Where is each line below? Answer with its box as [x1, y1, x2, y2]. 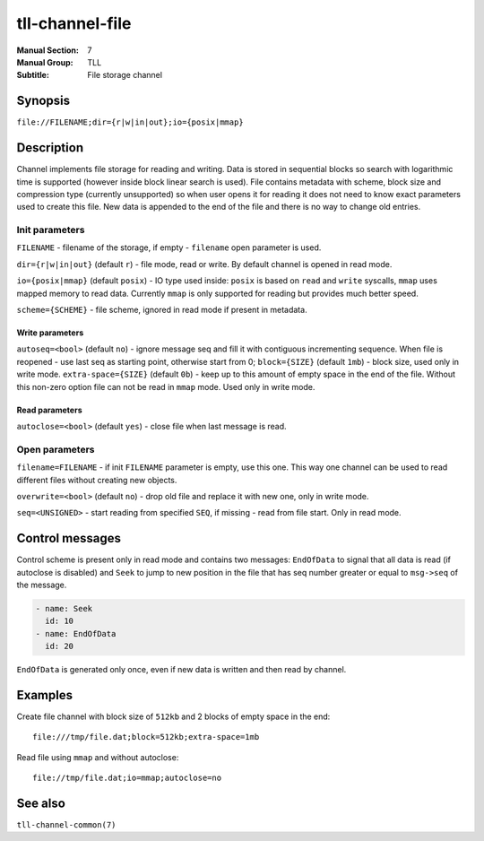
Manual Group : [16, 56, 73, 67]
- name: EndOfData [35, 629, 117, 638]
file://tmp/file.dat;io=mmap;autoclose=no [32, 773, 222, 784]
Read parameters [16, 404, 82, 415]
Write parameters [16, 327, 84, 338]
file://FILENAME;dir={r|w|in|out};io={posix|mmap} [16, 117, 244, 127]
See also [16, 796, 66, 811]
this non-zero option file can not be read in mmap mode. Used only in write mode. [16, 381, 315, 392]
